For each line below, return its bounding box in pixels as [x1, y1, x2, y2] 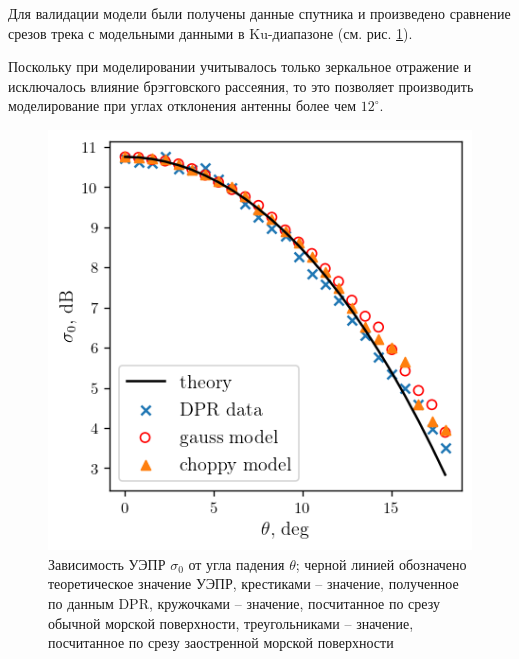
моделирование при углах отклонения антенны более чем [8, 95, 357, 116]
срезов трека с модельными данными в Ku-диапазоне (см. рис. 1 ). [8, 22, 413, 43]
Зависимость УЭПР [48, 553, 166, 574]
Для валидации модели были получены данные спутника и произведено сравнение [8, 3, 511, 23]
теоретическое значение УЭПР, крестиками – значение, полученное [48, 573, 459, 594]
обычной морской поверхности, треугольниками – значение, [48, 612, 414, 633]
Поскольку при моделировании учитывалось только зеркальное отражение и [8, 56, 472, 77]
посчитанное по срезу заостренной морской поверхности [48, 632, 394, 653]
